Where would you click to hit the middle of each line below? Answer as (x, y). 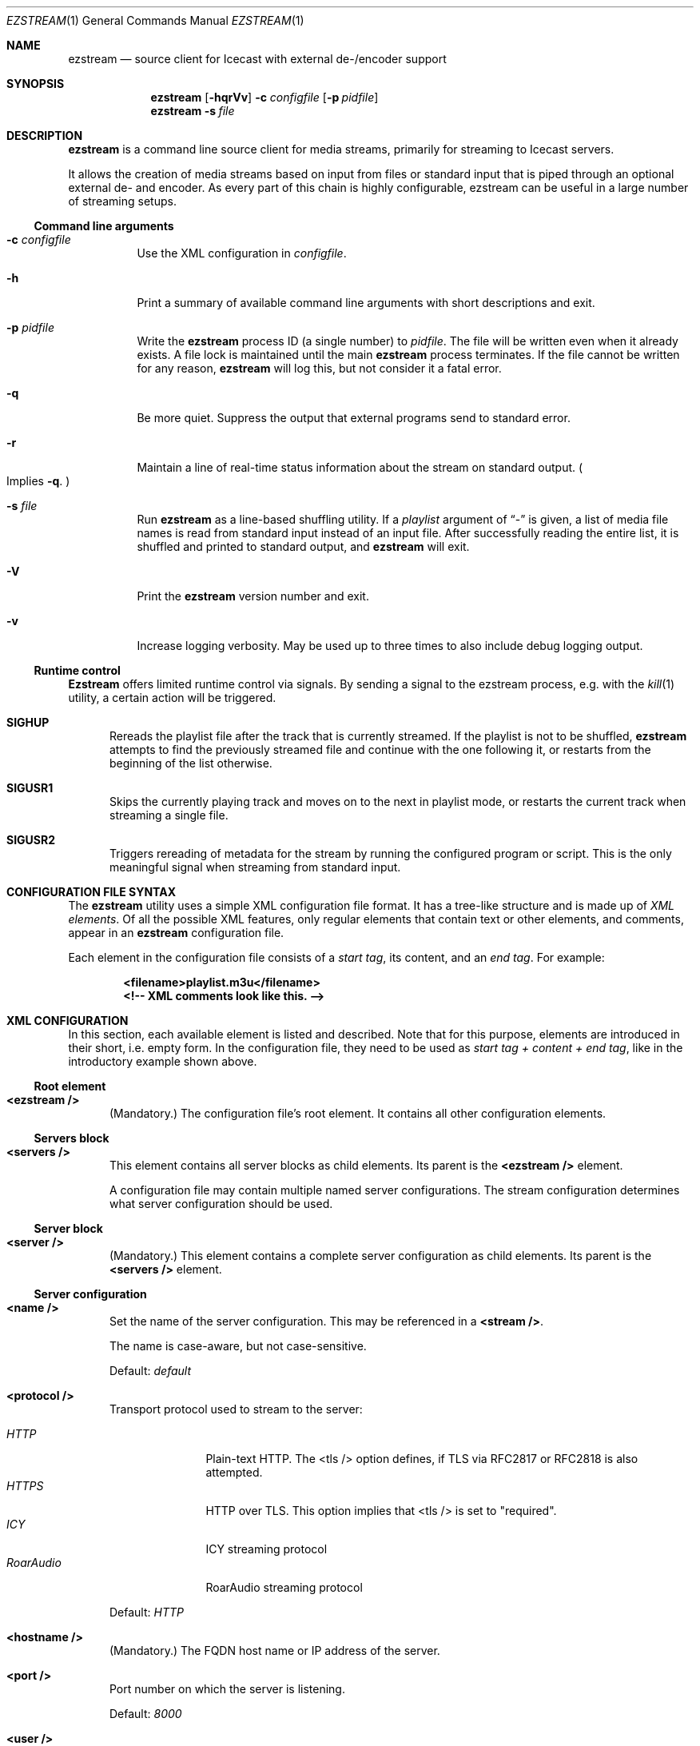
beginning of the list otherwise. (191, 763)
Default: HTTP (147, 1612)
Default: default (151, 1371)
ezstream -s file (193, 111)
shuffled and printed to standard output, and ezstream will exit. (303, 546)
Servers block (72, 1138)
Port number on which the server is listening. (227, 1689)
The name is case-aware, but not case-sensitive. (238, 1346)
